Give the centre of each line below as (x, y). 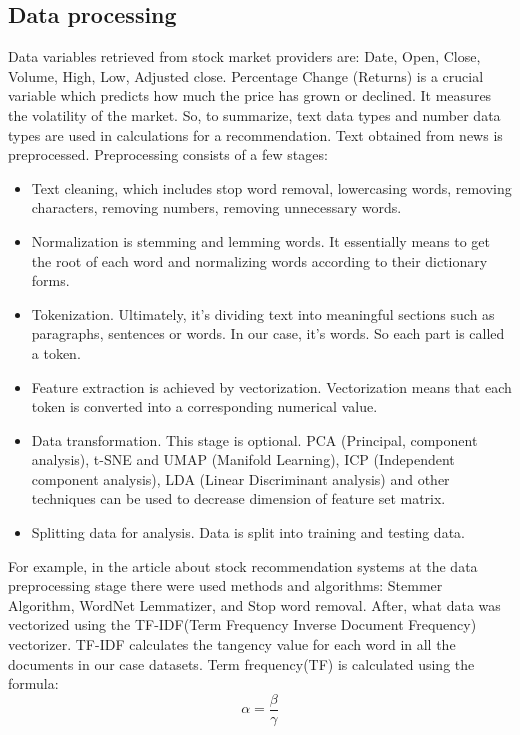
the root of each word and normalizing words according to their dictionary (259, 260)
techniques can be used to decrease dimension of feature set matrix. (238, 498)
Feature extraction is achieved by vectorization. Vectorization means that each (271, 386)
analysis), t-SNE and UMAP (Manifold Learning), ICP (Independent (243, 459)
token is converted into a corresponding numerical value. (204, 406)
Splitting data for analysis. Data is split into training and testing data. (248, 532)
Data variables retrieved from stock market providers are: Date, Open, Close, (244, 56)
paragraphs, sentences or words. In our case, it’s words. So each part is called (268, 333)
